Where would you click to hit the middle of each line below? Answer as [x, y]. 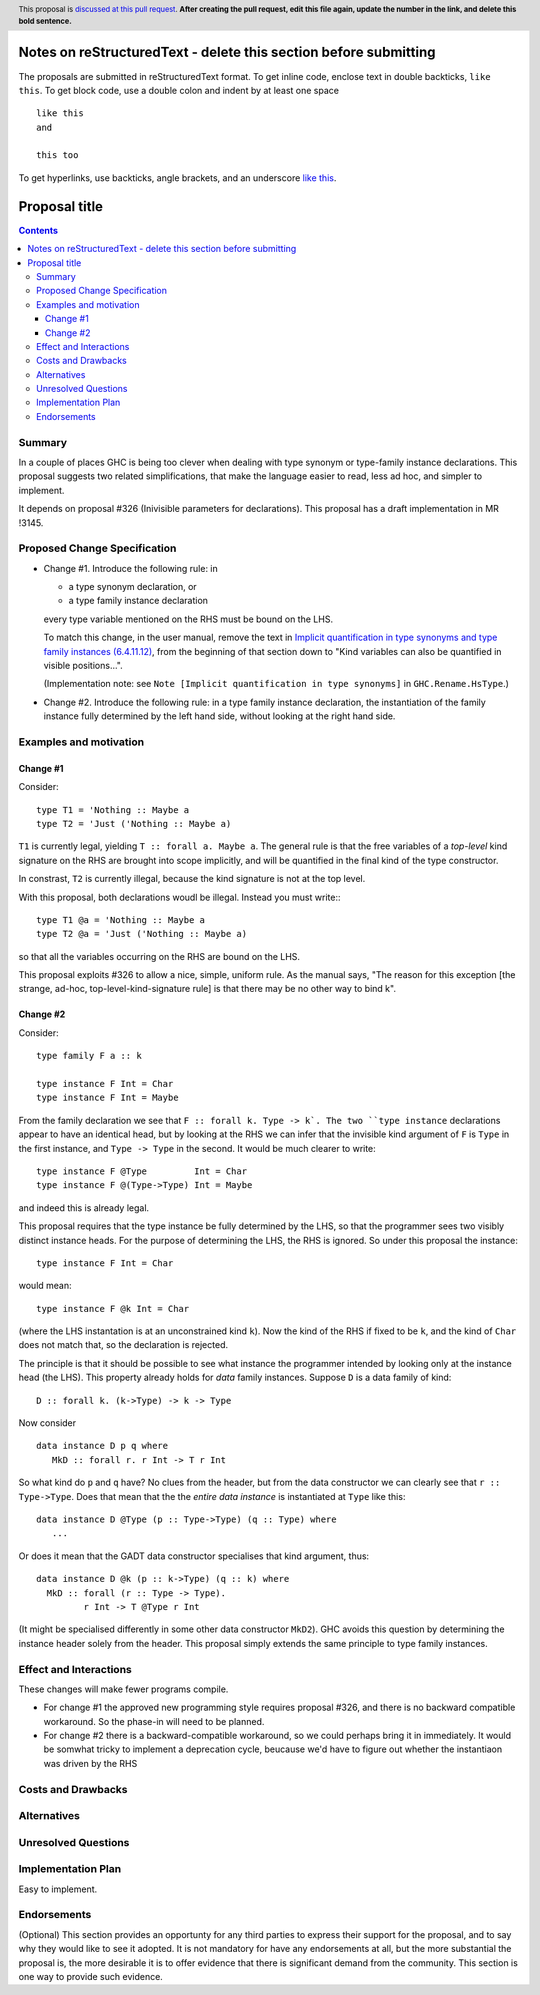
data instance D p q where [102, 1446]
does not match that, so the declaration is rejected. [123, 1345]
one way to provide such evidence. [91, 1976]
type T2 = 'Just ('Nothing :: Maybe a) [134, 823]
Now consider [47, 1423]
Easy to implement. [58, 1889]
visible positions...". [83, 666]
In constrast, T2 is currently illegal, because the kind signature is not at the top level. [192, 879]
